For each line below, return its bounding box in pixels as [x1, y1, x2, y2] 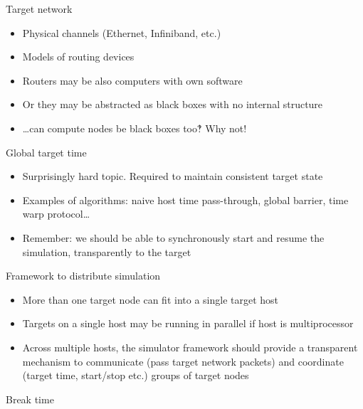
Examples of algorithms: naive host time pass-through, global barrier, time [22, 192, 349, 207]
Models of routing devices [22, 49, 135, 64]
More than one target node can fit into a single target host [22, 292, 279, 307]
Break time [6, 391, 54, 406]
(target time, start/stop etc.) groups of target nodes [22, 368, 249, 383]
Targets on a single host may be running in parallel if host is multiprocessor [22, 316, 354, 331]
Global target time [6, 144, 87, 159]
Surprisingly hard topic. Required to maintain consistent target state [22, 169, 323, 184]
